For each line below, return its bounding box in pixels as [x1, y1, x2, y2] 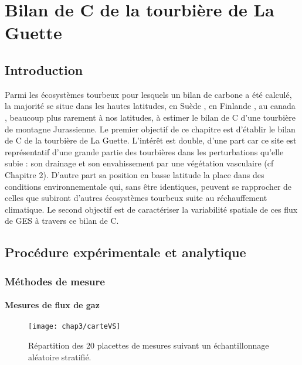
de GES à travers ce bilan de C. [5, 214, 119, 227]
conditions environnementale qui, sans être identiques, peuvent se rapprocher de [5, 180, 292, 192]
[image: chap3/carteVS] [28, 322, 121, 331]
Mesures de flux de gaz [5, 299, 100, 311]
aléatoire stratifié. [28, 350, 91, 363]
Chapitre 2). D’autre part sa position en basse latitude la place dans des [5, 168, 264, 180]
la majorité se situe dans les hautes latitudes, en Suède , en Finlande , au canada [5, 100, 296, 112]
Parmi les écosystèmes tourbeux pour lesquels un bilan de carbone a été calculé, [5, 88, 292, 100]
